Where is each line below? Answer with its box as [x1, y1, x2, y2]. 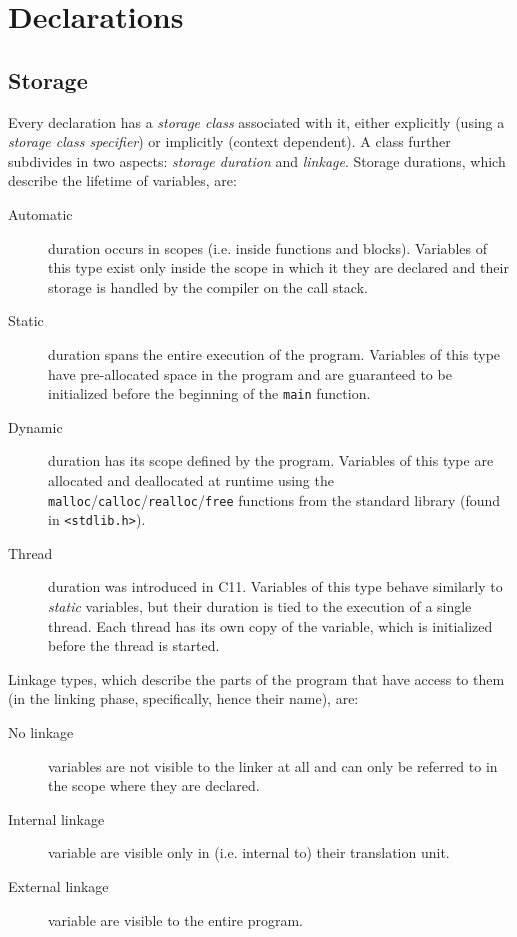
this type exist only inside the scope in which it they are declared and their [48, 257, 509, 278]
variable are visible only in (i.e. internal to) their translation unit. [48, 842, 450, 863]
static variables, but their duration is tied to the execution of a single [48, 596, 472, 617]
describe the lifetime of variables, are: [8, 170, 237, 191]
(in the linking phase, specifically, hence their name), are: [8, 688, 359, 709]
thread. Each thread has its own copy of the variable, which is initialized [48, 615, 493, 636]
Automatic [8, 203, 73, 224]
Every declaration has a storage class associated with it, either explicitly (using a [8, 111, 505, 132]
